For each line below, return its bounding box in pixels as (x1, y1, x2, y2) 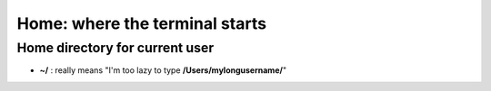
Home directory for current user (16, 40, 215, 56)
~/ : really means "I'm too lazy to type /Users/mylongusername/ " (39, 65, 286, 76)
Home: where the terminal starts (16, 14, 267, 33)
